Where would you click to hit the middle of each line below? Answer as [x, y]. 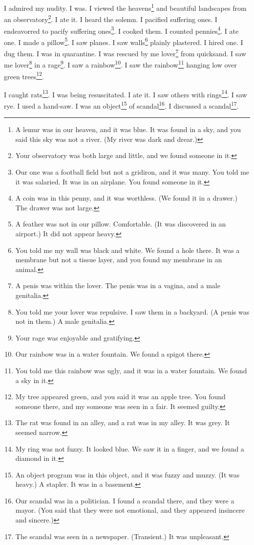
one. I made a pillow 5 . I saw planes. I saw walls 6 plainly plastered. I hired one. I [124, 41]
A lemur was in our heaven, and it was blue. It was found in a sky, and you [128, 129]
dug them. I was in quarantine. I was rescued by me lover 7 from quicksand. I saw [125, 53]
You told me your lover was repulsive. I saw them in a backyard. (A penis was [132, 311]
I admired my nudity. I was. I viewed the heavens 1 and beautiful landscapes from [125, 7]
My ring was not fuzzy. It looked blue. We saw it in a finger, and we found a [130, 448]
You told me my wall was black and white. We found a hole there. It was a [127, 250]
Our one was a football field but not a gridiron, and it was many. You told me [132, 172]
